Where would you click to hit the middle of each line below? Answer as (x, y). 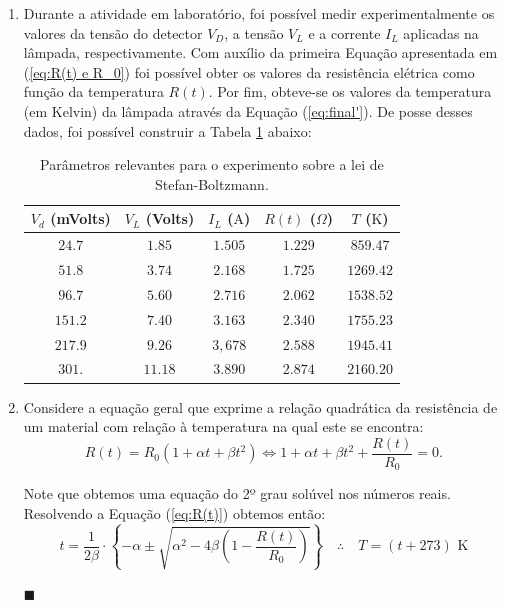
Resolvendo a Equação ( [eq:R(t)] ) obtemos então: (174, 512)
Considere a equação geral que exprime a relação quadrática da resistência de (260, 406)
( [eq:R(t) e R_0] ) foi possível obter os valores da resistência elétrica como (249, 71)
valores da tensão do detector (113, 32)
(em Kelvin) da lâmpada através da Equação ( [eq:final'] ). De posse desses (248, 110)
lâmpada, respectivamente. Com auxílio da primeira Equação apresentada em (260, 52)
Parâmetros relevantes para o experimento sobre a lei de (212, 164)
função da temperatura (93, 91)
